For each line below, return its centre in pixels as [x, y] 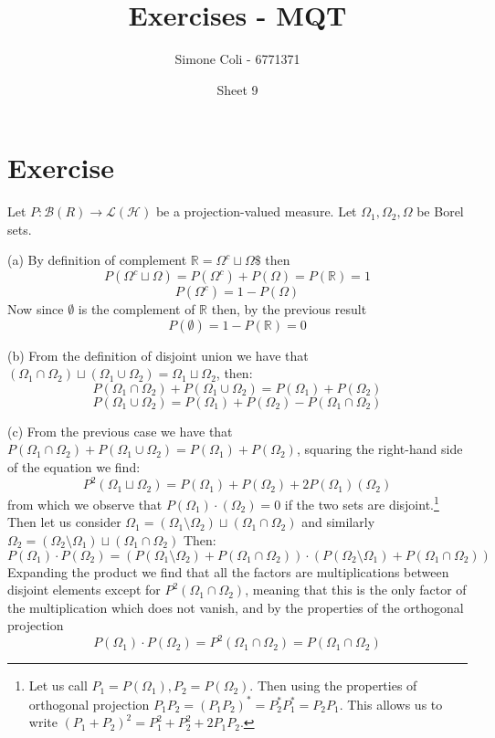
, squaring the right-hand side [379, 449]
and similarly [338, 522]
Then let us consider [64, 522]
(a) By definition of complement [97, 260]
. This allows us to [391, 704]
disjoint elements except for [84, 590]
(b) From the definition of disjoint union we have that [158, 355]
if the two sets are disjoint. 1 [362, 503]
